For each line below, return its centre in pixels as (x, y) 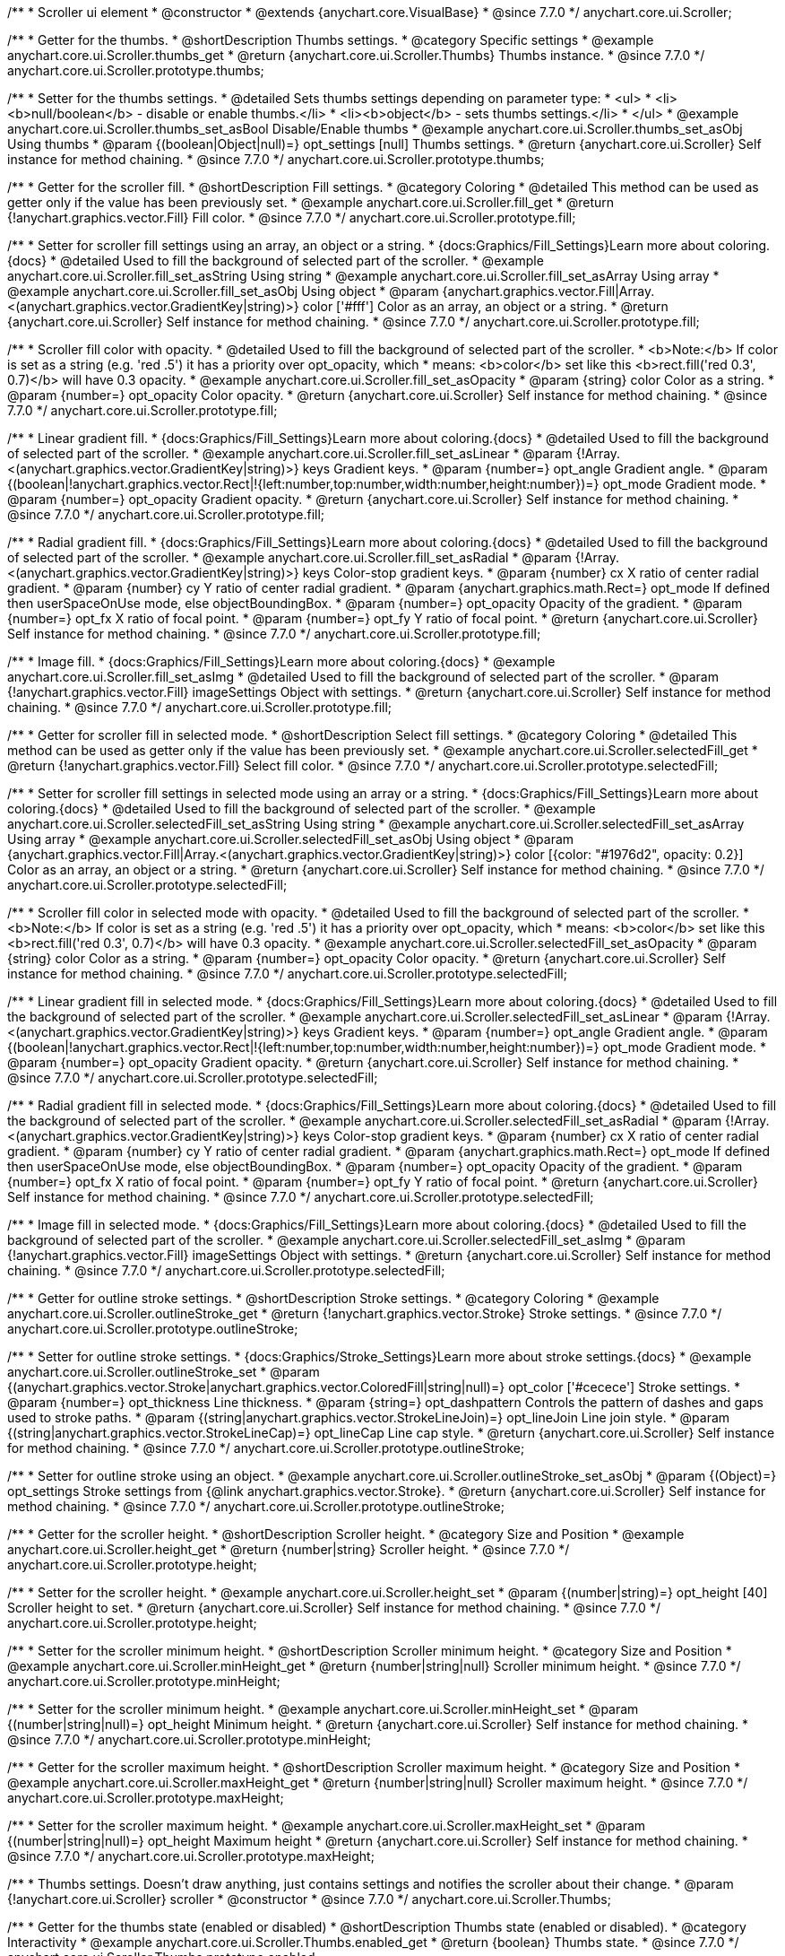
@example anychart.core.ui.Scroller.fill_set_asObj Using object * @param (223, 291)
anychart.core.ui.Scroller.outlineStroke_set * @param (164, 1372)
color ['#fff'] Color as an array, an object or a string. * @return (485, 306)
